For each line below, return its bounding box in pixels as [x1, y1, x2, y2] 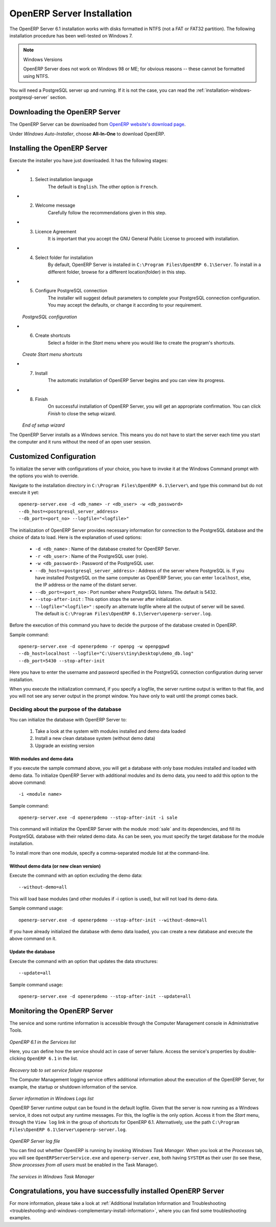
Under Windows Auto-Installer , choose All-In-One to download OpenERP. [9, 131, 166, 137]
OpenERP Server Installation [9, 8, 132, 19]
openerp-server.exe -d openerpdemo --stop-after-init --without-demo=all [18, 917, 208, 923]
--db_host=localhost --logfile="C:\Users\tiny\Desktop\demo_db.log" [18, 651, 194, 656]
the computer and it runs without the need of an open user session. [9, 438, 152, 445]
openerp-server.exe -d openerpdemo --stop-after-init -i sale [18, 815, 178, 820]
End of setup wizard [22, 422, 65, 428]
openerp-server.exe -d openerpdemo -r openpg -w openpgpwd [18, 643, 170, 650]
